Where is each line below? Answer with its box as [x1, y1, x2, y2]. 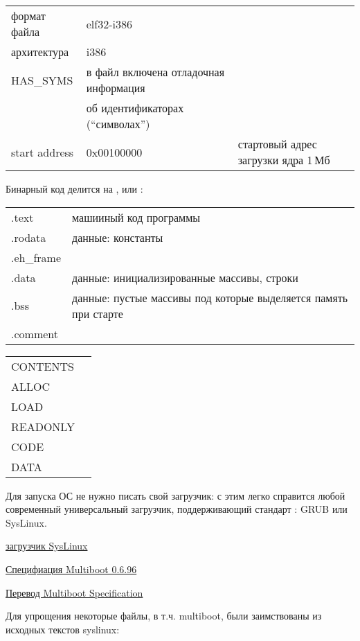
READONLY [11, 418, 75, 434]
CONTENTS [11, 358, 74, 374]
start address [11, 143, 74, 160]
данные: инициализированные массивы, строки [72, 269, 298, 286]
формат [11, 8, 46, 24]
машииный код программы [72, 209, 201, 225]
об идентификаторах [86, 100, 184, 116]
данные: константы [72, 229, 163, 245]
